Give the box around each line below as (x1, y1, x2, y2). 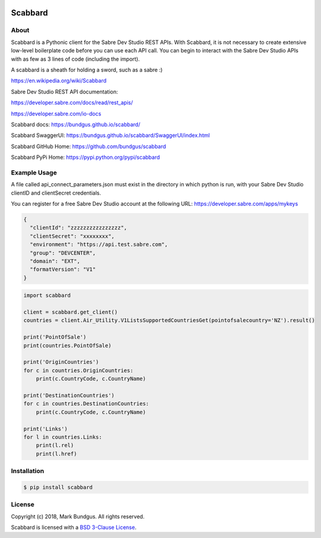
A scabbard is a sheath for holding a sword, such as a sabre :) (11, 66, 163, 73)
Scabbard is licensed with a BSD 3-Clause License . (11, 524, 137, 531)
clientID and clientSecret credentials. (11, 189, 101, 196)
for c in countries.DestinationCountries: (23, 401, 149, 407)
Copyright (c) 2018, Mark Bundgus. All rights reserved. (11, 512, 145, 520)
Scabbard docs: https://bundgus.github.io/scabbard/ (11, 121, 141, 128)
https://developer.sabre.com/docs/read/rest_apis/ (11, 99, 133, 107)
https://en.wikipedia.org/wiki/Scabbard (11, 77, 107, 85)
